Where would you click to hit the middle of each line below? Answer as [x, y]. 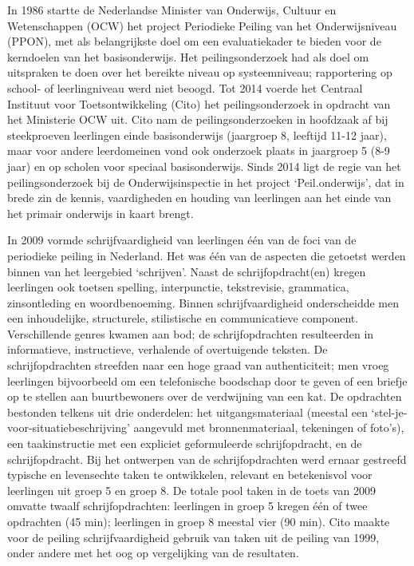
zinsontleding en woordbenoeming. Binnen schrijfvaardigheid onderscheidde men [203, 302]
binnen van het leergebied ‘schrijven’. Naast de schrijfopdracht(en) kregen [187, 271]
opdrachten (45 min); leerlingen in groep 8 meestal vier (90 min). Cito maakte [199, 521]
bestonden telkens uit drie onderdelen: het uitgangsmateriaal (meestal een [187, 412]
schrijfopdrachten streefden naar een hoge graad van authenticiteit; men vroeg [198, 365]
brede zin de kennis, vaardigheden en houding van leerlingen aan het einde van [199, 198]
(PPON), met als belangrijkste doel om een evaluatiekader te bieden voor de [194, 41]
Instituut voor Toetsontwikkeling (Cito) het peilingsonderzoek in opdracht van [199, 103]
